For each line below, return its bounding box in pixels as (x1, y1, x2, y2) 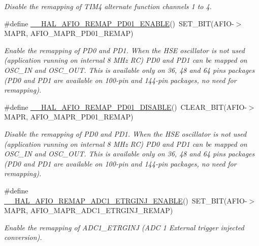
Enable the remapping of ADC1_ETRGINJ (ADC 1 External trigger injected (4, 222, 244, 232)
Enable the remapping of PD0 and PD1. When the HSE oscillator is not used (4, 45, 245, 55)
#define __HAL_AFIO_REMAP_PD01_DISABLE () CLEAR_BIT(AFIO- (4, 101, 247, 112)
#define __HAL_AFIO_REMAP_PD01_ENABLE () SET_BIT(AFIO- (4, 18, 234, 28)
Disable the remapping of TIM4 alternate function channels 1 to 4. (4, 1, 212, 11)
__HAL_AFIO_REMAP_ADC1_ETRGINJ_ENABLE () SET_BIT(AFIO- (4, 195, 247, 206)
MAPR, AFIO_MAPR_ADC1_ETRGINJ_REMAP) (4, 205, 173, 216)
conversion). (4, 232, 42, 242)
